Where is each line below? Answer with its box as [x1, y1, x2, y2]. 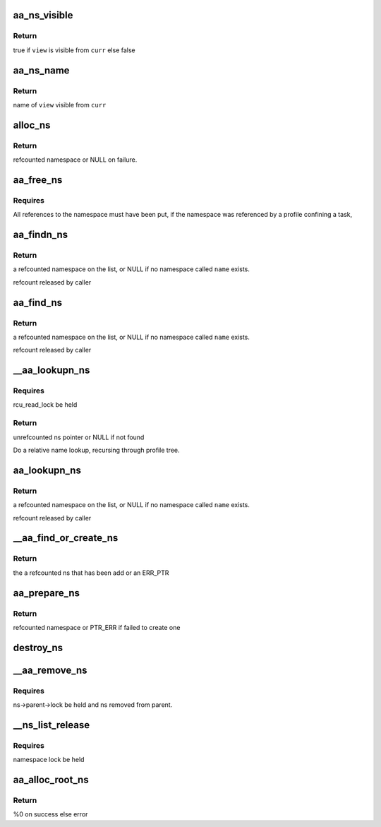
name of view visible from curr [13, 100, 107, 109]
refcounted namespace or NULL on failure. [13, 155, 138, 164]
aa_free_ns [13, 174, 63, 186]
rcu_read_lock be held [13, 400, 78, 409]
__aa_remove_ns [13, 664, 87, 676]
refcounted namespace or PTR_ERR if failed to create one [13, 623, 181, 631]
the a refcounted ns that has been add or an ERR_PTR [13, 569, 169, 577]
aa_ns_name [13, 64, 70, 76]
